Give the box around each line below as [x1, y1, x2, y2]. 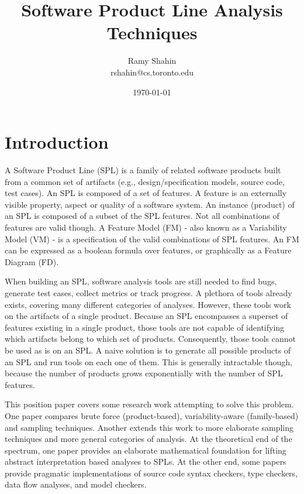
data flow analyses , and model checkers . [5, 478, 147, 490]
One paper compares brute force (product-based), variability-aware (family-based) [5, 409, 299, 421]
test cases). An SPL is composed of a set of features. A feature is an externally [5, 187, 287, 199]
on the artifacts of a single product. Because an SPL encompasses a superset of [5, 310, 288, 322]
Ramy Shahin [127, 54, 177, 67]
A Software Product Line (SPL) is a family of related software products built [5, 164, 281, 176]
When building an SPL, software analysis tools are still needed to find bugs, [5, 275, 277, 287]
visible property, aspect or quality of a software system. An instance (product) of [5, 198, 295, 210]
